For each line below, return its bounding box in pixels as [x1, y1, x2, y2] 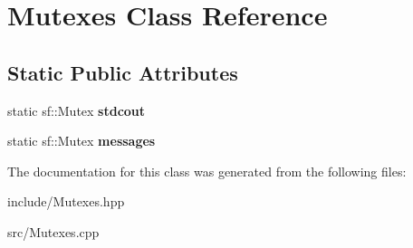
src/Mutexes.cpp [7, 222, 100, 241]
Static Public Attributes [7, 58, 238, 86]
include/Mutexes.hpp [7, 192, 125, 211]
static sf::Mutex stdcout [7, 100, 146, 119]
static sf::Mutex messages [7, 131, 156, 150]
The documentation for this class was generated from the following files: [7, 161, 407, 180]
